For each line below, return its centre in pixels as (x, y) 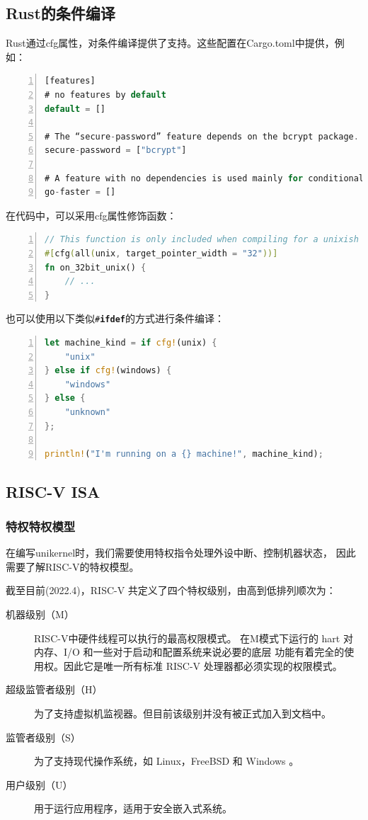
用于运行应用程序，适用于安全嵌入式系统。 (133, 808)
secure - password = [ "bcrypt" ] (116, 150)
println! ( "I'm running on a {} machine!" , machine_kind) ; (184, 454)
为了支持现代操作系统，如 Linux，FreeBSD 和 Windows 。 (167, 761)
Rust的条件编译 (61, 13)
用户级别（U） (39, 784)
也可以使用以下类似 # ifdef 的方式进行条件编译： (115, 318)
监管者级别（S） (43, 737)
